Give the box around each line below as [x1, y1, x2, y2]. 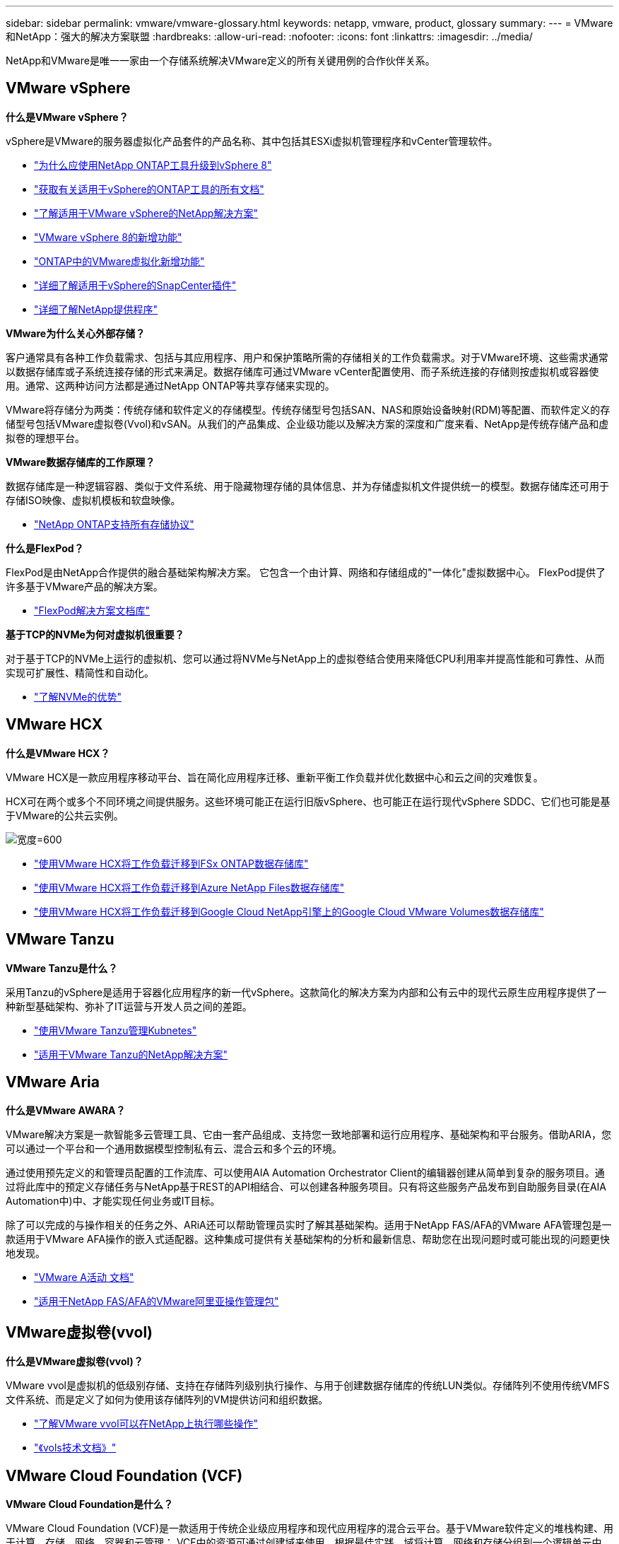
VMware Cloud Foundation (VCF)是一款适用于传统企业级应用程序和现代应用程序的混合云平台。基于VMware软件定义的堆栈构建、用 [6, 1522, 613, 1535]
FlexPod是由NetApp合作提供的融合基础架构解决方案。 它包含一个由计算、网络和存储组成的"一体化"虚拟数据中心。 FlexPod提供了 [6, 566, 606, 578]
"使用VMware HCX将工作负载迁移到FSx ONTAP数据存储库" [34, 857, 309, 870]
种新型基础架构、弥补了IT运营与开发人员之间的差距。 [6, 1000, 252, 1012]
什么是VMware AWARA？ [6, 1104, 126, 1117]
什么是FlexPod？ [6, 542, 84, 554]
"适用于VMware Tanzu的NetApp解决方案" [34, 1048, 228, 1060]
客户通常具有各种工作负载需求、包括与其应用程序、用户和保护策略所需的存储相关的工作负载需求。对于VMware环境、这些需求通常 [6, 351, 608, 363]
